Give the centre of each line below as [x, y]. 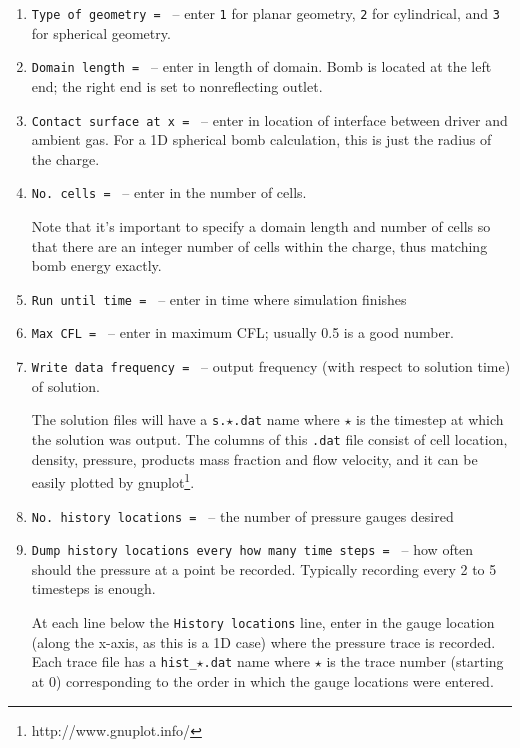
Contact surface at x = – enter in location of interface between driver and [269, 119]
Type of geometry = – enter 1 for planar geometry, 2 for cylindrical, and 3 [265, 13]
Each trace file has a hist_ [114, 661]
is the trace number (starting [415, 661]
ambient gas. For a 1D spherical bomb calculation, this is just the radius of [261, 139]
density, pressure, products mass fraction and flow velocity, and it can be [254, 458]
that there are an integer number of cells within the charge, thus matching [259, 245]
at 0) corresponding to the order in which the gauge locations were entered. [262, 680]
